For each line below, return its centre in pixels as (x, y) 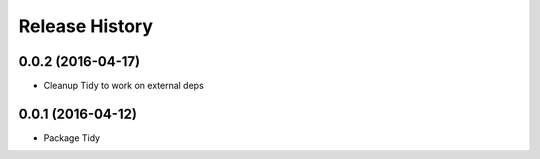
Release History (86, 26)
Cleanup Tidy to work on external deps (123, 86)
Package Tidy (71, 137)
